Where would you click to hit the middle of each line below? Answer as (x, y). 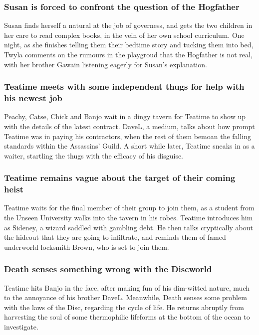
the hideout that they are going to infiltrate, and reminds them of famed (115, 237)
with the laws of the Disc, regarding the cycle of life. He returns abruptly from (124, 307)
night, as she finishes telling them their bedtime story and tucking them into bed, (129, 45)
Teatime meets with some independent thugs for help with (124, 86)
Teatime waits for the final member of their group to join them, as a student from (129, 208)
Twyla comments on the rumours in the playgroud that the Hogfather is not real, (128, 54)
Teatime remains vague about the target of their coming (120, 178)
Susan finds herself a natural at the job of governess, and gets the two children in (128, 25)
